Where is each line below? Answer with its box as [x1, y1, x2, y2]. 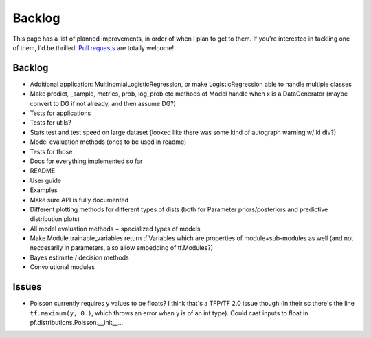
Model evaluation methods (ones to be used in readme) [30, 138, 187, 146]
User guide [30, 176, 62, 184]
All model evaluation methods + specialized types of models [30, 224, 201, 233]
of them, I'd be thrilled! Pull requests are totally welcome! [12, 43, 175, 52]
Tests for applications [30, 109, 91, 117]
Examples [30, 186, 58, 194]
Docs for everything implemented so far [30, 157, 143, 165]
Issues [12, 281, 42, 293]
